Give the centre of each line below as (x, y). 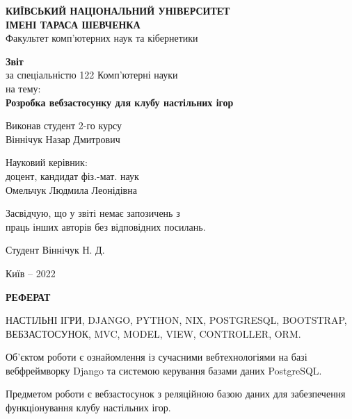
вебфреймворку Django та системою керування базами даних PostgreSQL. (164, 370)
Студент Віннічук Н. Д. (55, 250)
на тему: (23, 88)
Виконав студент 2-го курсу (64, 125)
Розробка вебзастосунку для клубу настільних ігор (120, 102)
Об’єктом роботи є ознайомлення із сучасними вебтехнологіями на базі (157, 357)
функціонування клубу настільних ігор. (88, 408)
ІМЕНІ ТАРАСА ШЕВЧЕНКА (73, 24)
